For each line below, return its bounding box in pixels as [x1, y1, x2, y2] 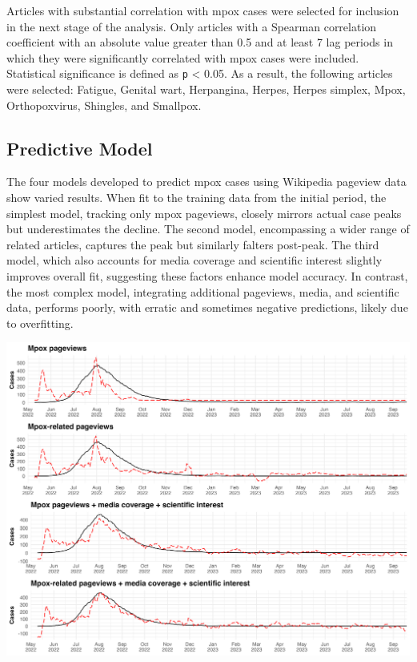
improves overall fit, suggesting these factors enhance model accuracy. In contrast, [6, 267, 408, 284]
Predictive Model [6, 135, 153, 160]
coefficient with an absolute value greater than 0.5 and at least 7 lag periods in [6, 34, 393, 50]
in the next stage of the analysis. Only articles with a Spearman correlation [6, 18, 377, 34]
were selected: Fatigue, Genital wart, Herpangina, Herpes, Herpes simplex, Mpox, [6, 81, 406, 98]
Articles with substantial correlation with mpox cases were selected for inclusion [6, 2, 399, 18]
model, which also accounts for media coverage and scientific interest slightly [6, 252, 383, 268]
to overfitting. [6, 314, 74, 331]
